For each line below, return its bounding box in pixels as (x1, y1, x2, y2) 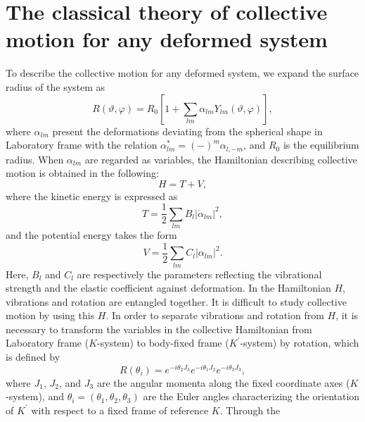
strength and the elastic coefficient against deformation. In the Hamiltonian (6, 280, 331, 295)
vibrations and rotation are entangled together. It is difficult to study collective (6, 294, 347, 309)
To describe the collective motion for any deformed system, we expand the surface (6, 66, 359, 80)
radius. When (6, 151, 64, 166)
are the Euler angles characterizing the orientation (143, 389, 360, 404)
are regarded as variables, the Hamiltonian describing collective (84, 151, 357, 166)
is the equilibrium (283, 137, 359, 152)
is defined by (6, 349, 60, 364)
